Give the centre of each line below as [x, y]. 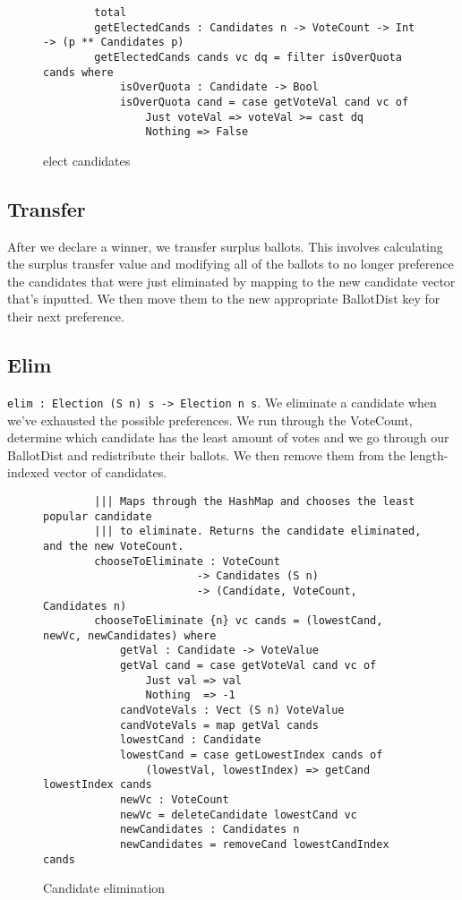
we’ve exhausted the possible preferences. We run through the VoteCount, [210, 420]
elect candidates [87, 160]
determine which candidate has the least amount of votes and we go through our [228, 437]
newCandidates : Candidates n [210, 830]
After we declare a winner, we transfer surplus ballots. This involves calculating [225, 246]
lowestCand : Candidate [190, 740]
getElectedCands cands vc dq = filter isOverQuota [248, 57]
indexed [29, 472]
